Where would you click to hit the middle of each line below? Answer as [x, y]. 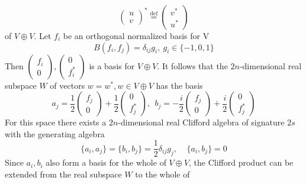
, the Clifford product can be [241, 162]
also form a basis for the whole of [106, 162]
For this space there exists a [56, 122]
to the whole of [162, 174]
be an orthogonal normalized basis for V [136, 35]
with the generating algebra [55, 133]
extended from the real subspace [63, 174]
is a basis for [112, 65]
